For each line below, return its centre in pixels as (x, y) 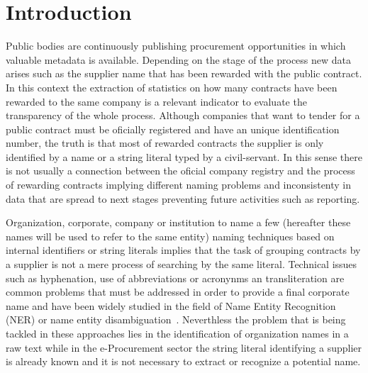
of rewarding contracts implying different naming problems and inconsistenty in (179, 185)
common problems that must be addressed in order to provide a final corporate (178, 292)
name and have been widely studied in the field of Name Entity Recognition (171, 305)
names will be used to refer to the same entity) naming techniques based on (170, 236)
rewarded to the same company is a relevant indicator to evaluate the (156, 101)
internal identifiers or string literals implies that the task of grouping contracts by (183, 250)
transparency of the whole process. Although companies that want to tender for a (183, 115)
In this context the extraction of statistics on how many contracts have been (172, 87)
